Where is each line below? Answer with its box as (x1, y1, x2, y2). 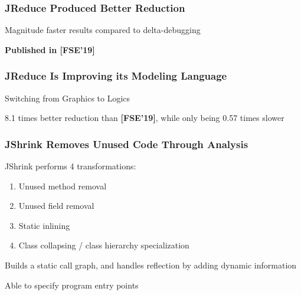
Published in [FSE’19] (5, 43, 95, 55)
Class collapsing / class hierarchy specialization (18, 239, 189, 251)
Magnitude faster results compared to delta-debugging (5, 24, 201, 36)
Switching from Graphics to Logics (5, 91, 130, 104)
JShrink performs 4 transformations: (5, 160, 136, 172)
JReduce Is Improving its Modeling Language (5, 68, 227, 83)
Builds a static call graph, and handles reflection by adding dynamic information (5, 259, 297, 271)
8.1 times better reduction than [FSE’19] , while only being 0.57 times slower (5, 112, 284, 124)
